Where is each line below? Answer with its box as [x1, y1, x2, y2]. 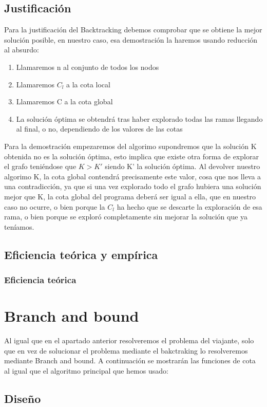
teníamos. [4, 221, 34, 232]
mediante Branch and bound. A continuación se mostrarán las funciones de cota [4, 355, 256, 366]
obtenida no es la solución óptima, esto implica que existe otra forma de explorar [4, 151, 259, 161]
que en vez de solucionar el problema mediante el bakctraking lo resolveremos [4, 345, 248, 356]
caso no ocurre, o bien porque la [4, 201, 105, 212]
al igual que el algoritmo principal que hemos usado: [4, 365, 168, 376]
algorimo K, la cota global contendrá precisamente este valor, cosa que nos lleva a [4, 171, 261, 181]
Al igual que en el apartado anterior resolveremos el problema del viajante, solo [4, 335, 254, 346]
